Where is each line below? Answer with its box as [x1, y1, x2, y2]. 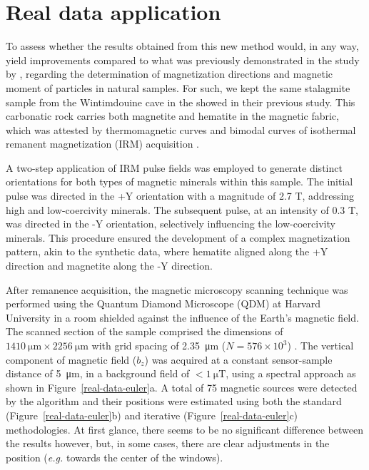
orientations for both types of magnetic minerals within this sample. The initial [6, 174, 353, 189]
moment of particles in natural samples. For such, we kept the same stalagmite [6, 80, 350, 95]
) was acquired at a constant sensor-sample [144, 352, 333, 367]
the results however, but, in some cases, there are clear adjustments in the [6, 436, 330, 451]
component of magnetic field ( [6, 352, 137, 367]
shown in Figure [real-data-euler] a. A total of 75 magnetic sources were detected [6, 379, 358, 394]
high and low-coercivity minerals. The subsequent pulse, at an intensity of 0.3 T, [6, 202, 358, 217]
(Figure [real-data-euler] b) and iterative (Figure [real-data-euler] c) [6, 407, 298, 422]
